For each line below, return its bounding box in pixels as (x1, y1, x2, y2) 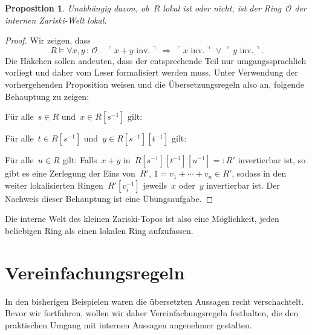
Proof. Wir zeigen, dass (5, 34, 91, 47)
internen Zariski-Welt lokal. (5, 13, 107, 26)
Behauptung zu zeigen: (5, 89, 89, 102)
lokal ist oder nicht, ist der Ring (163, 2, 282, 14)
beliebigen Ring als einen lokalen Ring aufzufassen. (5, 224, 193, 236)
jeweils (143, 178, 167, 191)
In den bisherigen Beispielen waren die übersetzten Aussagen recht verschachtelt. (5, 294, 304, 307)
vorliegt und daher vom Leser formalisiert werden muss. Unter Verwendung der (5, 66, 298, 79)
